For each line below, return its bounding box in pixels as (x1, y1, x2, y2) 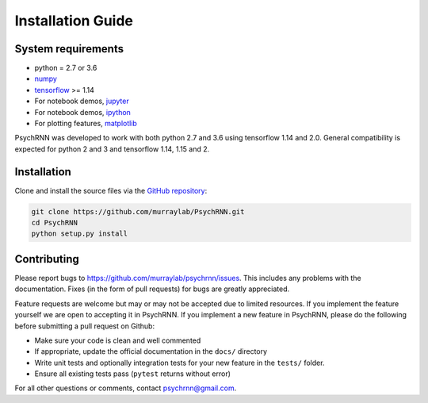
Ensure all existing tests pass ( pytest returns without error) (34, 369, 231, 378)
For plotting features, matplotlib (34, 119, 138, 129)
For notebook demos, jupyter (34, 96, 130, 106)
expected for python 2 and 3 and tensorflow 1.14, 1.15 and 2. (14, 144, 210, 154)
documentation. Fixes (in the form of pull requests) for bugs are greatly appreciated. (14, 284, 290, 294)
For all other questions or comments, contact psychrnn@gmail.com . (14, 383, 237, 393)
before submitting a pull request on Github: (14, 321, 155, 331)
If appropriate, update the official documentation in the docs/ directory (34, 347, 268, 356)
